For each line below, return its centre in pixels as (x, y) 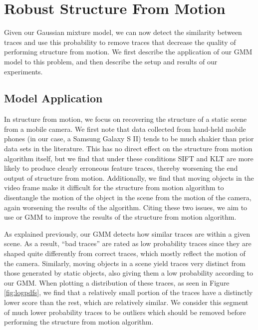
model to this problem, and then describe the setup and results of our (111, 61)
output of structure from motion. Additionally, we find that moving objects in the (129, 177)
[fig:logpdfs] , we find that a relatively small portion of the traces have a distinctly (129, 292)
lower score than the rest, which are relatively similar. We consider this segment (126, 302)
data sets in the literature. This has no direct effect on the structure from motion (128, 149)
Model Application (53, 98)
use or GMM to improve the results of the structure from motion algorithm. (120, 217)
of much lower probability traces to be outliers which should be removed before (125, 312)
